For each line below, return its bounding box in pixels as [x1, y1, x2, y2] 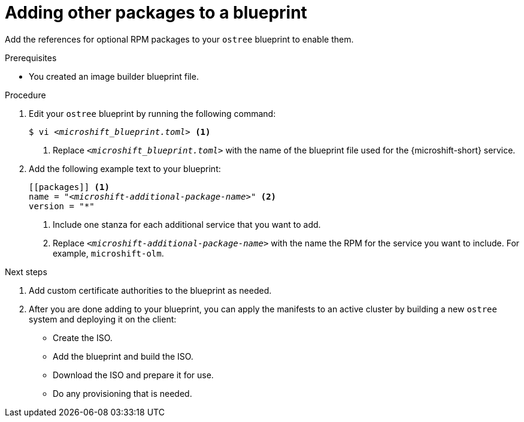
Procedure [5, 89, 46, 100]
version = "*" [29, 201, 95, 211]
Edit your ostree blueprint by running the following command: [29, 108, 276, 119]
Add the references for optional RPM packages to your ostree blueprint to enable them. [5, 34, 354, 44]
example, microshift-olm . [53, 248, 164, 258]
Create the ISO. [53, 332, 113, 343]
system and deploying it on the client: [29, 314, 177, 324]
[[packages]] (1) [29, 182, 110, 192]
